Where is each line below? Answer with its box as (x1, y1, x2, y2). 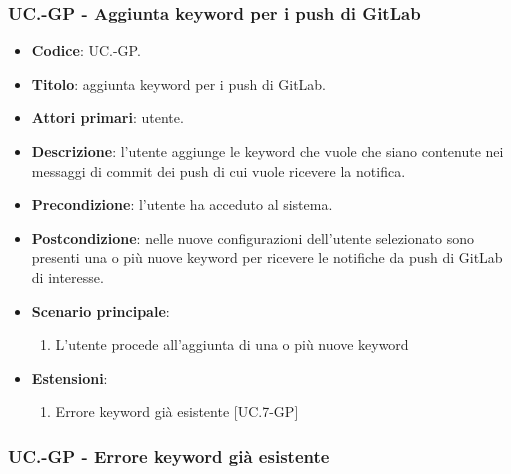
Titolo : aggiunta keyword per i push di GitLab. (31, 73, 327, 94)
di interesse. (31, 266, 104, 287)
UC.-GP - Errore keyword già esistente (8, 443, 330, 468)
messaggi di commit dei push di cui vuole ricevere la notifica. (31, 160, 406, 181)
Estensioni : (31, 367, 108, 388)
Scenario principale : (31, 300, 170, 321)
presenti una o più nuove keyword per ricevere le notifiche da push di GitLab (31, 247, 503, 268)
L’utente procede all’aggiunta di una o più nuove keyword (55, 334, 409, 355)
